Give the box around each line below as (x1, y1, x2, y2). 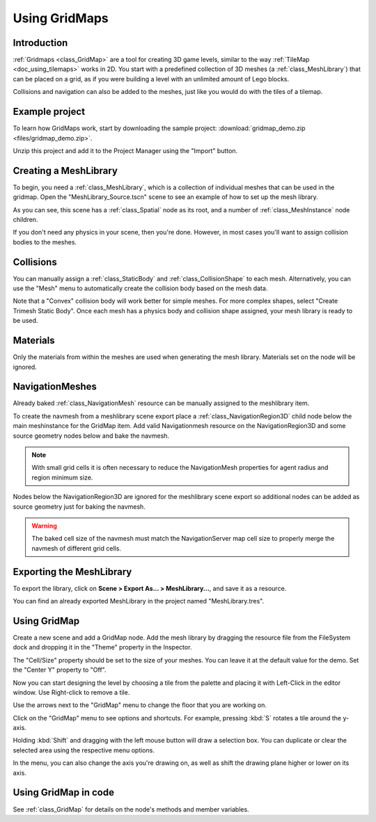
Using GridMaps (13, 10, 109, 26)
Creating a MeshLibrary (13, 164, 118, 177)
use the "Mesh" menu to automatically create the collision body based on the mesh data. (13, 284, 268, 292)
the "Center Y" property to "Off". (13, 665, 107, 674)
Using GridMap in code (13, 787, 115, 798)
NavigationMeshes (13, 381, 97, 393)
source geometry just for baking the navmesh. (13, 502, 146, 511)
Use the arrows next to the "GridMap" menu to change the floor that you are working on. (13, 701, 267, 709)
